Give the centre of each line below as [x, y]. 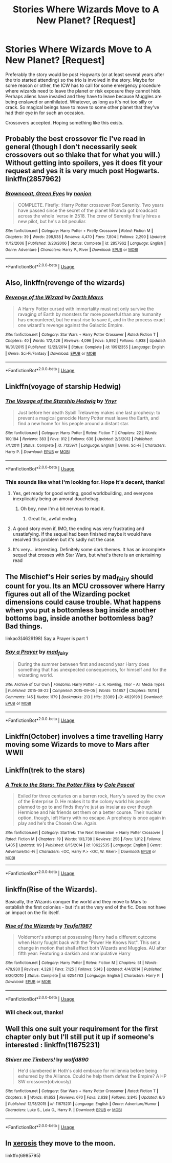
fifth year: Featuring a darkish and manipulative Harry [74, 953]
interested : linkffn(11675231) [53, 1045]
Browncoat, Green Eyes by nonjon [48, 194]
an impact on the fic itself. [33, 913]
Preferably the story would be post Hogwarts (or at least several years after [85, 74]
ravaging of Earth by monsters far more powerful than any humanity [89, 314]
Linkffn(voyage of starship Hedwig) [63, 387]
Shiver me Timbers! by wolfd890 [47, 1059]
